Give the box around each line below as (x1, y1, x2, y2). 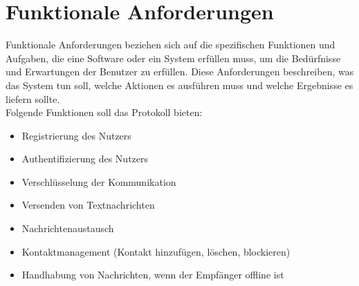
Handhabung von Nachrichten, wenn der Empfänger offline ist (21, 267, 284, 282)
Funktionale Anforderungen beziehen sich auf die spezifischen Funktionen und (6, 37, 335, 52)
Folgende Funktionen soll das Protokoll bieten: (6, 105, 203, 120)
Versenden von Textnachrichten (21, 198, 155, 212)
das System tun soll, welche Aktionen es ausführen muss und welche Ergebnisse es (6, 77, 353, 92)
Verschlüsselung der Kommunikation (21, 174, 176, 189)
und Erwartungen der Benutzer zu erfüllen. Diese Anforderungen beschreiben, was (6, 64, 354, 79)
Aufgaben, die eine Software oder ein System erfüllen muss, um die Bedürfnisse (6, 50, 341, 65)
